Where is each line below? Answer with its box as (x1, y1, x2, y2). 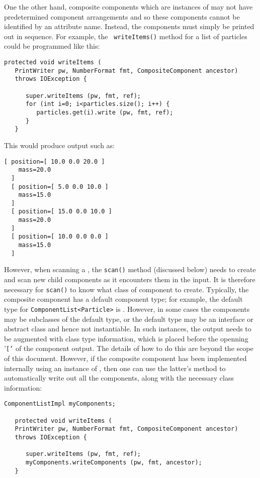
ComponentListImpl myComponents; (4, 400, 116, 408)
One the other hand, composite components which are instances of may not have (4, 2, 253, 12)
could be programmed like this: (4, 41, 100, 51)
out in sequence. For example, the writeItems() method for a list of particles (4, 31, 247, 41)
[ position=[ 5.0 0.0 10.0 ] (11, 183, 109, 190)
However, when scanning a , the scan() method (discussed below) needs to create (4, 264, 256, 275)
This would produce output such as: (4, 140, 115, 150)
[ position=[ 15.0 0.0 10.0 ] (11, 208, 112, 215)
